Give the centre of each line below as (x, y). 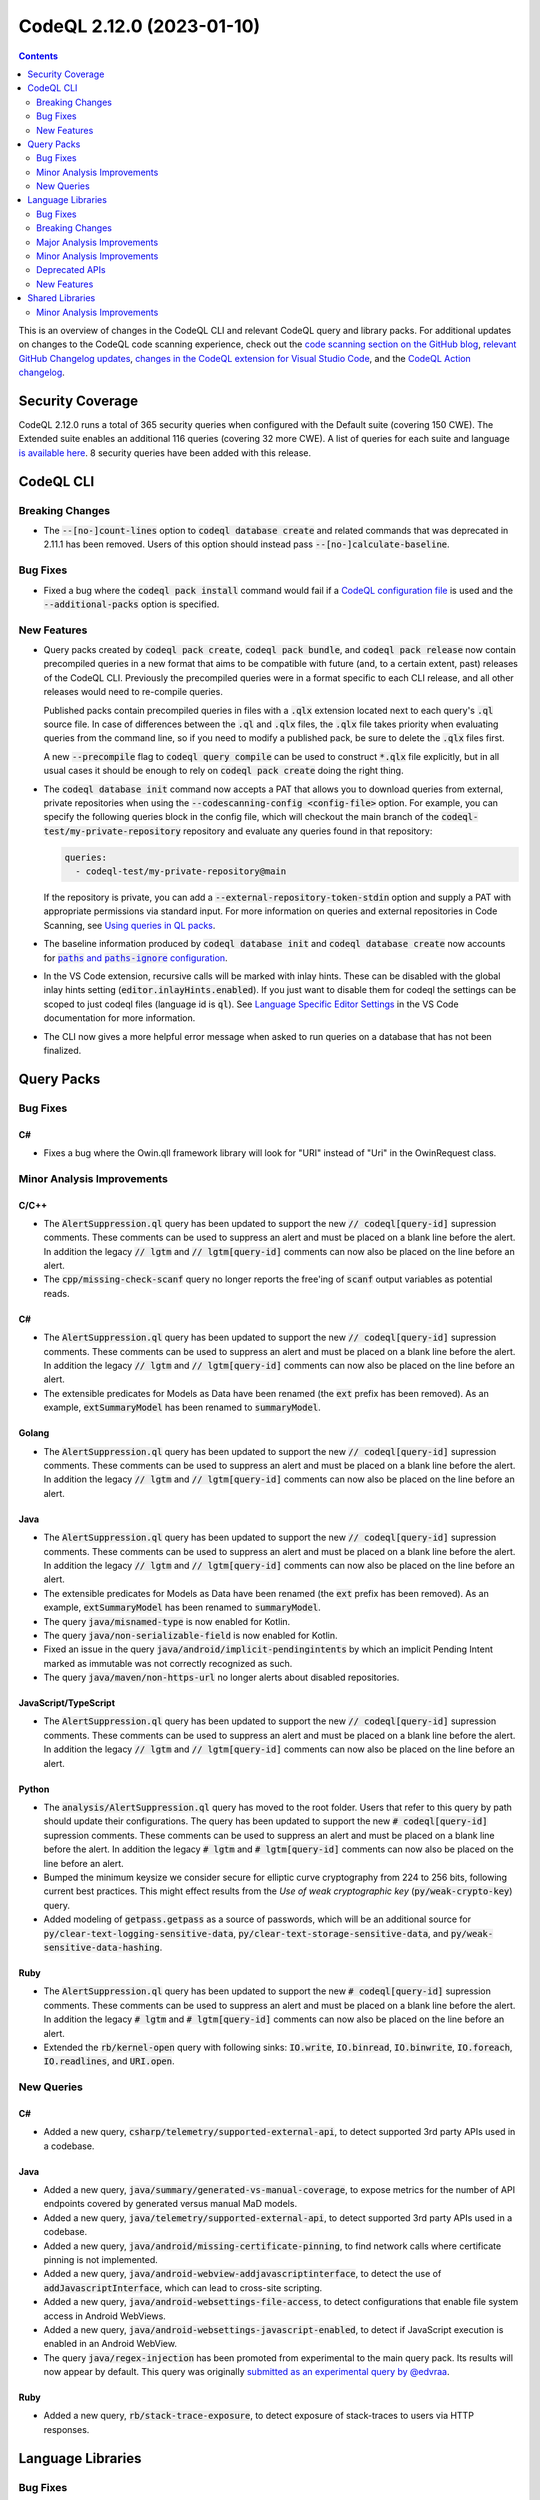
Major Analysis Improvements (97, 242)
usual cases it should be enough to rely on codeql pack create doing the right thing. (223, 771)
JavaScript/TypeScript (66, 1703)
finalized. (62, 1050)
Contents (38, 56)
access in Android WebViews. (105, 2316)
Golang (34, 1433)
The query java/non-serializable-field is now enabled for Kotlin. (190, 1635)
